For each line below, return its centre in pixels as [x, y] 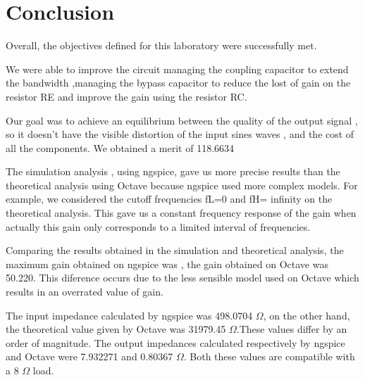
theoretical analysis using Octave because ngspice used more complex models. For [182, 185]
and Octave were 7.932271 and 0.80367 [89, 356]
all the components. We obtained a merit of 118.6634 [120, 147]
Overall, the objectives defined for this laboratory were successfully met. [161, 45]
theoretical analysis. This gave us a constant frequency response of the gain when [181, 213]
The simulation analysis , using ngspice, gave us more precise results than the [173, 171]
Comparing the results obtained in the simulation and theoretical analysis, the [175, 250]
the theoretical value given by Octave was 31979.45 [116, 329]
